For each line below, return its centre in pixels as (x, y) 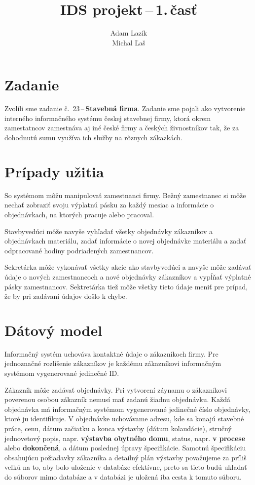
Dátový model (54, 330)
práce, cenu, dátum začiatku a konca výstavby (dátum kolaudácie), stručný (118, 428)
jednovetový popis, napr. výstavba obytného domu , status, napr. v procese (125, 438)
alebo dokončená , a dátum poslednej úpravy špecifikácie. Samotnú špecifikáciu (125, 448)
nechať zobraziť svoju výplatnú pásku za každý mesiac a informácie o (109, 205)
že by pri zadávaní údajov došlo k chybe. (66, 296)
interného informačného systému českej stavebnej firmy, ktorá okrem (108, 118)
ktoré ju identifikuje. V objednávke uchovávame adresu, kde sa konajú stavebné (124, 419)
